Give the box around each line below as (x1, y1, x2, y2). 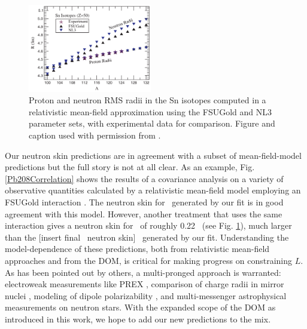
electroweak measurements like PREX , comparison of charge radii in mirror (5, 278, 284, 290)
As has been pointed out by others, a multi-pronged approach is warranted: (5, 266, 281, 278)
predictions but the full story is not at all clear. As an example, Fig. (5, 161, 255, 173)
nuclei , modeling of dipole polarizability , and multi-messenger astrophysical (5, 289, 287, 302)
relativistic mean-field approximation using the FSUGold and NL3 (29, 105, 272, 118)
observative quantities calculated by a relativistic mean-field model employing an (5, 184, 301, 196)
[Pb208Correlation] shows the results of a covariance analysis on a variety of (5, 172, 284, 185)
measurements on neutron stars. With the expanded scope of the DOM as (5, 301, 276, 313)
